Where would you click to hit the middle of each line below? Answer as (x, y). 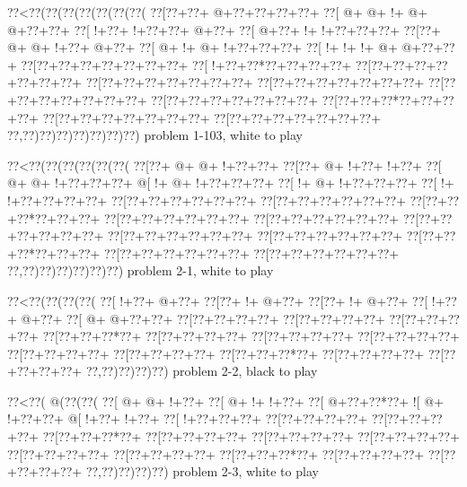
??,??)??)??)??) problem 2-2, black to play (202, 371)
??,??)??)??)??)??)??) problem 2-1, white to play (141, 270)
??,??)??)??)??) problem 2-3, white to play (202, 471)
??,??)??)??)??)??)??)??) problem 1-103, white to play (155, 135)
